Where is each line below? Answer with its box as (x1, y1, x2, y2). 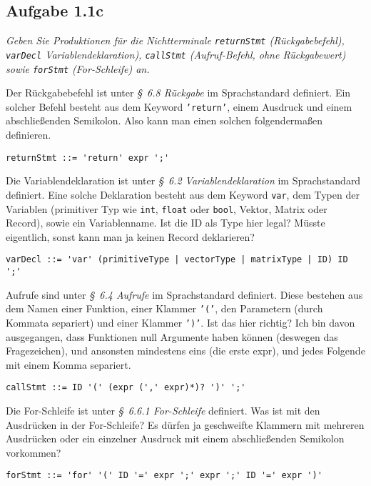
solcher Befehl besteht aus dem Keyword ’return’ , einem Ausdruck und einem (6, 99, 352, 114)
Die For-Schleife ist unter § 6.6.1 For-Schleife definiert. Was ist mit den (6, 403, 320, 418)
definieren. (6, 127, 51, 142)
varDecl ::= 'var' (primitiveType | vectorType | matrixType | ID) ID (6, 254, 348, 265)
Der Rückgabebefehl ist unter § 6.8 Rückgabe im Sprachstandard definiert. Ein (6, 85, 351, 100)
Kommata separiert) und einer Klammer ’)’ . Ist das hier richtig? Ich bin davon (6, 314, 355, 329)
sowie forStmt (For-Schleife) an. (6, 61, 150, 76)
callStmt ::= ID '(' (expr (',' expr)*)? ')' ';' (6, 382, 246, 393)
